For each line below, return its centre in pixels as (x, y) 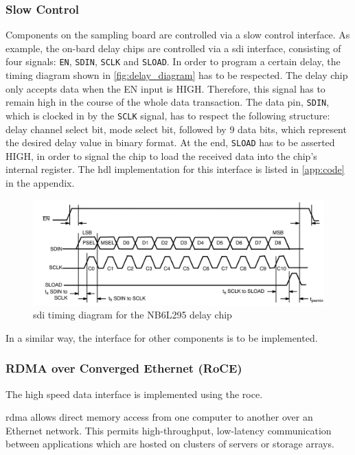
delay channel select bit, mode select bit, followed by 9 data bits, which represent (176, 129)
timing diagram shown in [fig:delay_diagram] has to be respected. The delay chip (177, 75)
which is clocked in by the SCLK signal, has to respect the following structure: (168, 115)
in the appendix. (40, 183)
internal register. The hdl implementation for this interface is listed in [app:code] (175, 169)
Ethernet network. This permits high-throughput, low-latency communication (169, 430)
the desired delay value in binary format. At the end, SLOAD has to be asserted (170, 142)
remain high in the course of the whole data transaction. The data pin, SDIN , (168, 102)
